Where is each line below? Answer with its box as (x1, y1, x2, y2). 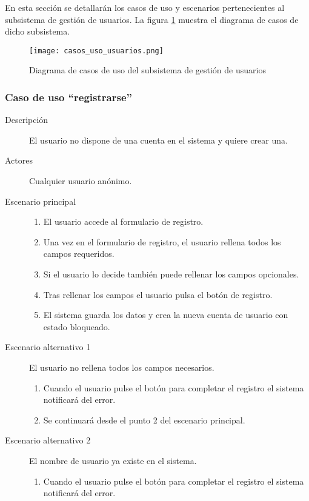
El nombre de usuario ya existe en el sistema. (29, 454, 197, 466)
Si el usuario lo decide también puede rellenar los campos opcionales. (43, 268, 299, 280)
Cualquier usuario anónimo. (29, 174, 132, 187)
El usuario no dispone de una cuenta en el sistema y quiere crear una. (29, 133, 288, 146)
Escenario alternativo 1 (5, 340, 91, 353)
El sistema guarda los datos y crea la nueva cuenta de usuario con (43, 308, 288, 321)
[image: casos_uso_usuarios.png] (29, 46, 164, 55)
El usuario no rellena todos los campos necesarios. (29, 360, 214, 373)
